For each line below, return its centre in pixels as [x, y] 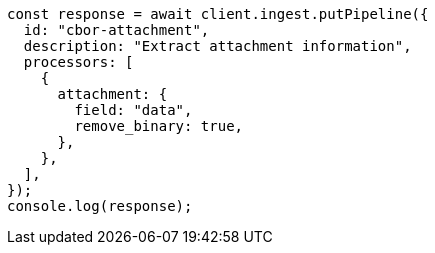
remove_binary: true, [159, 126]
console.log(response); [100, 206]
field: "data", [133, 110]
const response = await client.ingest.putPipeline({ [218, 14]
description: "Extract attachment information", [217, 46]
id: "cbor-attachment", [116, 30]
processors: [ [78, 62]
